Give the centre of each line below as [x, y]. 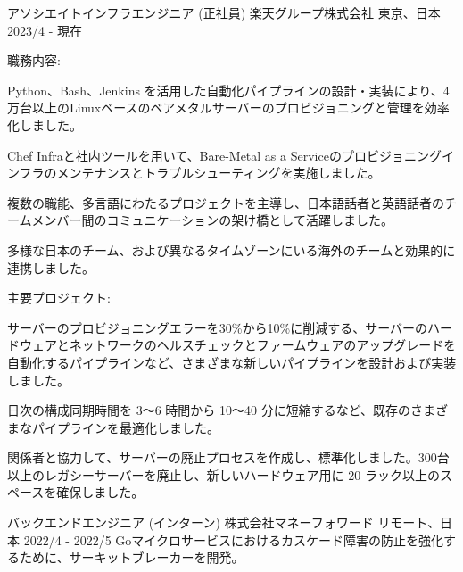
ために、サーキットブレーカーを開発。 [132, 557]
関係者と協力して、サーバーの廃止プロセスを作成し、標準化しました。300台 [228, 457]
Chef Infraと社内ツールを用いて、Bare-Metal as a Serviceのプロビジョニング [224, 155]
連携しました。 [51, 267]
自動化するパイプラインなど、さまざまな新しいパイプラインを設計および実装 [232, 362]
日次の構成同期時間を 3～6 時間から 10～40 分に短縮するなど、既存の [209, 410]
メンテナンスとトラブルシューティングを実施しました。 [219, 173]
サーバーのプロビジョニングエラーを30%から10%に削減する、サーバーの [218, 327]
